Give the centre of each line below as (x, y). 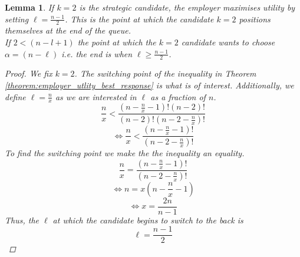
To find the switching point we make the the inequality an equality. (125, 153)
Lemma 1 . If (29, 7)
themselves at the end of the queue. (68, 30)
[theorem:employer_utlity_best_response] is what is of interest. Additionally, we (149, 85)
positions (255, 19)
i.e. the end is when (97, 53)
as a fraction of (178, 96)
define (15, 96)
